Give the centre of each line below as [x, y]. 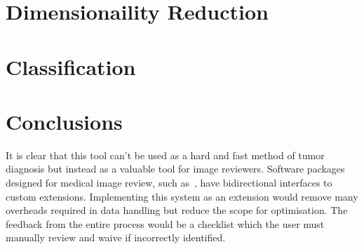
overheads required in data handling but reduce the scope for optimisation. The [177, 210]
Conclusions [64, 121]
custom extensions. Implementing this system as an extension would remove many [182, 196]
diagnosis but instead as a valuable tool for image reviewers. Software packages [175, 169]
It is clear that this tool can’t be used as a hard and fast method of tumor [165, 155]
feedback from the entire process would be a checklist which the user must [165, 223]
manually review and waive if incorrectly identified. [116, 237]
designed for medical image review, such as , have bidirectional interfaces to [169, 183]
